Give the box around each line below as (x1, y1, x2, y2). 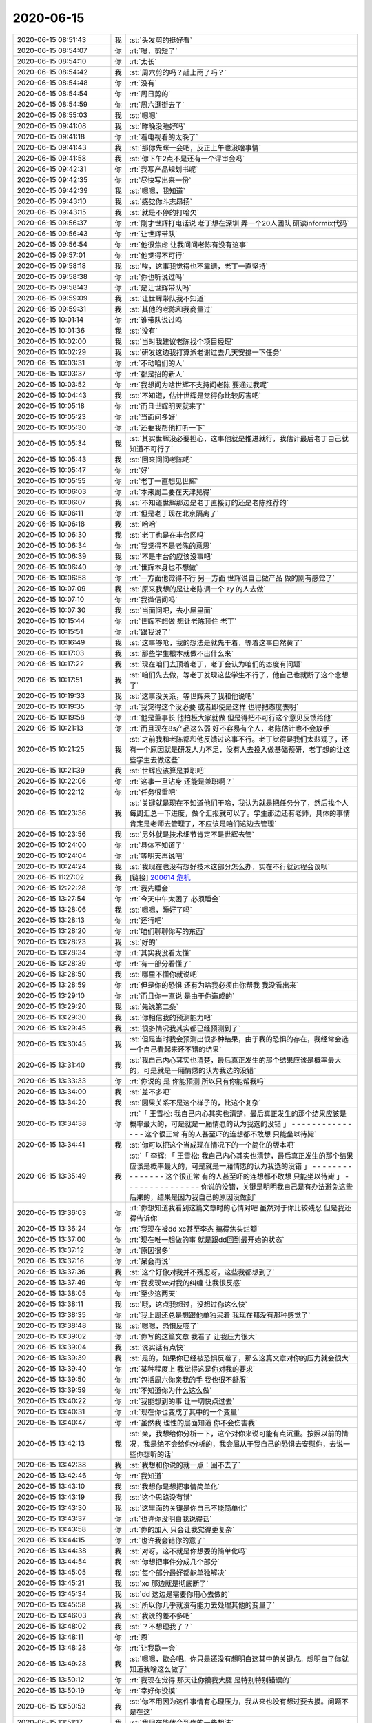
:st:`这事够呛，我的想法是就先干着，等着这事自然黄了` (129, 638, 303, 647)
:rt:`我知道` (129, 1471, 164, 1480)
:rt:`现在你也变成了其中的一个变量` (129, 1407, 240, 1416)
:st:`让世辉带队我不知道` (129, 294, 207, 303)
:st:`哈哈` (129, 519, 158, 529)
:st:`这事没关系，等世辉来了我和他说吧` (129, 691, 255, 701)
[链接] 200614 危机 (129, 873, 191, 882)
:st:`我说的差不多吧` (129, 1611, 193, 1620)
